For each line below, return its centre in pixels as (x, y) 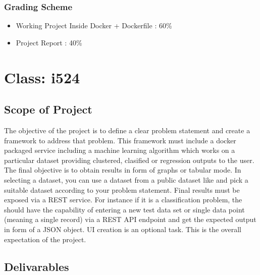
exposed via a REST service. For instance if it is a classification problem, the (123, 200)
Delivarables (37, 266)
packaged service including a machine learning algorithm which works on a (120, 150)
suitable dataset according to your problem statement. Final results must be (122, 189)
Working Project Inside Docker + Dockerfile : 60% (94, 25)
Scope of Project (48, 109)
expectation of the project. (45, 239)
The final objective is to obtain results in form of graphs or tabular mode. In (123, 170)
